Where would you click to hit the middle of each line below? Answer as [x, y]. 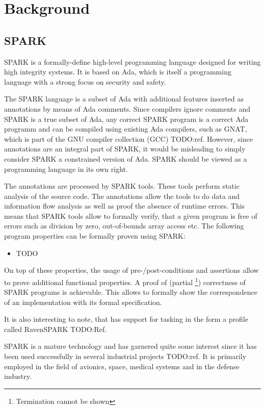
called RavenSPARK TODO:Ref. [56, 329]
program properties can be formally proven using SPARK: [95, 236]
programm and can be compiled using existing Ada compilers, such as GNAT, [126, 129]
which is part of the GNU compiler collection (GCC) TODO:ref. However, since [128, 138]
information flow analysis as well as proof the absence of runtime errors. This [125, 206]
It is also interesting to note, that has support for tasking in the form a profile [126, 319]
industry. [18, 376]
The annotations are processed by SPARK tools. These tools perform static [122, 186]
